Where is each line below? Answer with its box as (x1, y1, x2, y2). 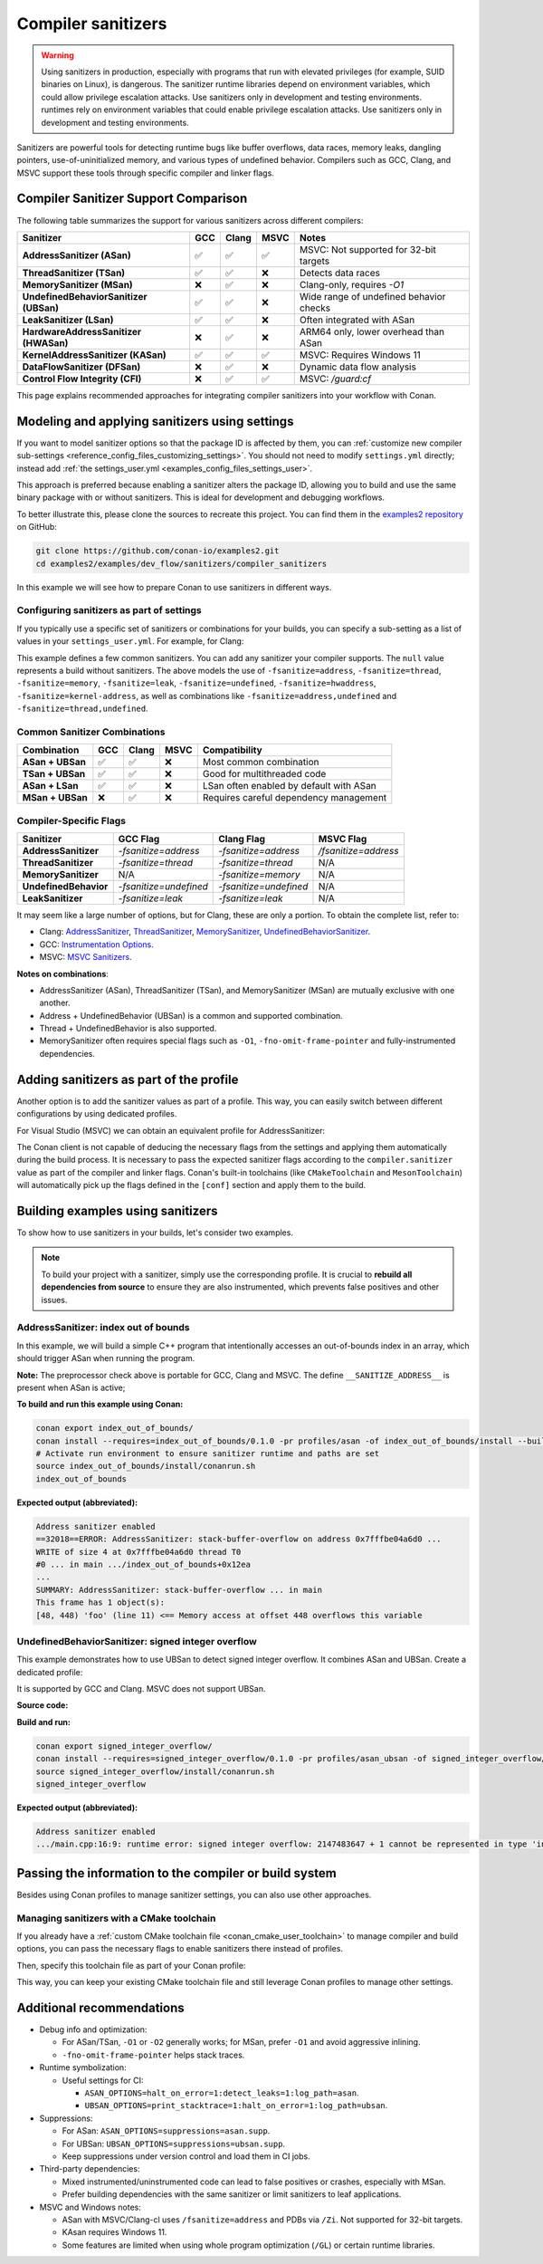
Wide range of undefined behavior (299, 290, 446, 302)
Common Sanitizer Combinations (16, 725, 166, 738)
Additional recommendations (16, 2000, 185, 2015)
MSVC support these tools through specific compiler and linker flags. (16, 168, 275, 178)
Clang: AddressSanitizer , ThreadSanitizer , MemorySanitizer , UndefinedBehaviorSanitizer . (39, 926, 371, 937)
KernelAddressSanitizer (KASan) (22, 349, 167, 361)
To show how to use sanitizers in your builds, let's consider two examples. (16, 1227, 294, 1238)
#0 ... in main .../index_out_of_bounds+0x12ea (35, 1559, 251, 1569)
